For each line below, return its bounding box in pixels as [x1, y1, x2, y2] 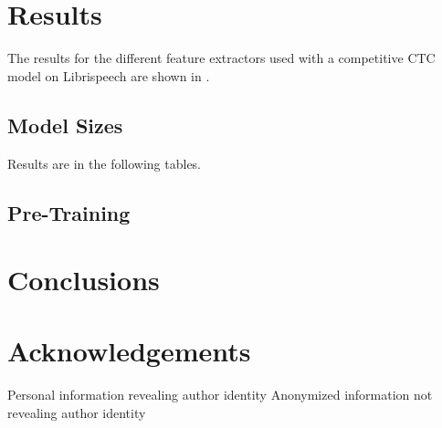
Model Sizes [7, 110, 123, 139]
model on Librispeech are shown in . [7, 66, 210, 85]
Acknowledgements [7, 332, 251, 370]
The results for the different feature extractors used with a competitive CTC [7, 48, 436, 68]
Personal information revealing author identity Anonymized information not [7, 385, 433, 404]
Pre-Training [7, 198, 131, 226]
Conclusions [7, 261, 160, 298]
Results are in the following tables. [7, 153, 202, 172]
